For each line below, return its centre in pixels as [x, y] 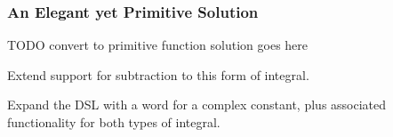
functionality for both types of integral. [114, 122]
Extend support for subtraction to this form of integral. [158, 74]
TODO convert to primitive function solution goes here [158, 45]
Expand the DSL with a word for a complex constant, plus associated [197, 105]
